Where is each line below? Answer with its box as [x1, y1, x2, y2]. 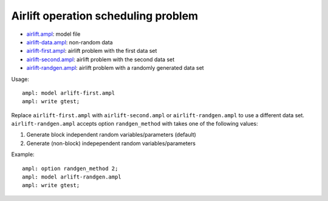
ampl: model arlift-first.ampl [22, 89, 115, 97]
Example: [11, 151, 35, 158]
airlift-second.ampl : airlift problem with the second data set [26, 55, 175, 63]
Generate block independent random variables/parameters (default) [26, 131, 197, 138]
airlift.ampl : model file [26, 30, 81, 38]
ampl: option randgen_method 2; [22, 165, 118, 172]
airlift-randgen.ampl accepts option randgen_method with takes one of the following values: [11, 120, 258, 128]
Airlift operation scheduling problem [11, 9, 199, 22]
